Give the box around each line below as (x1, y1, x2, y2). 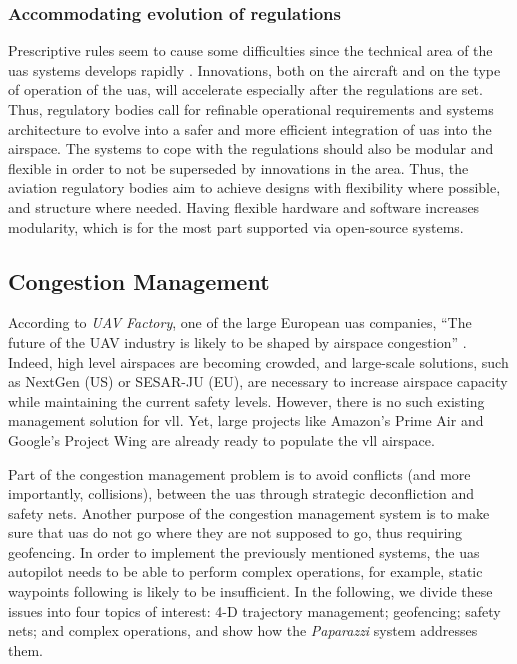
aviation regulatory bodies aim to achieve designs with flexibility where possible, (8, 177, 501, 198)
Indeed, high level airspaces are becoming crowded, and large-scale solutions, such (8, 351, 509, 372)
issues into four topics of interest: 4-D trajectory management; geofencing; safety (8, 600, 501, 621)
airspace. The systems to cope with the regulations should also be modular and (8, 138, 494, 159)
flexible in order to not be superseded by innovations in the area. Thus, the (8, 157, 469, 178)
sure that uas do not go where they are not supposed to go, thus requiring (8, 522, 463, 543)
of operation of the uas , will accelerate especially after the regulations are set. (8, 79, 483, 100)
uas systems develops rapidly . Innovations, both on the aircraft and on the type (8, 59, 501, 80)
